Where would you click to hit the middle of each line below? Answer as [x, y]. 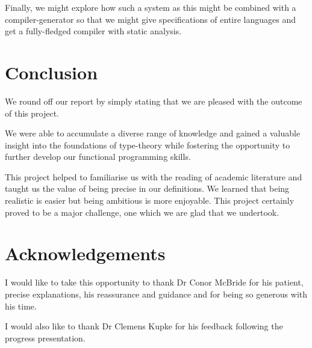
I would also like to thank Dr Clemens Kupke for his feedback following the [144, 326]
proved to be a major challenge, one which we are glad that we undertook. [142, 212]
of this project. [32, 113]
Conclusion [51, 72]
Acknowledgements [85, 253]
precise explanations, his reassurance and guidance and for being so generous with [156, 294]
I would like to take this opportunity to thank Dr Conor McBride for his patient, [154, 282]
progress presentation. [45, 337]
